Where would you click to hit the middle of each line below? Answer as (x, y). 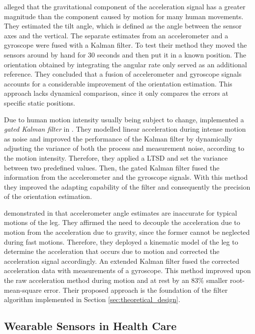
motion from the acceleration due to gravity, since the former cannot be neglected (127, 232)
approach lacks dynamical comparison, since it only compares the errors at (116, 93)
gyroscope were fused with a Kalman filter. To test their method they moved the (126, 45)
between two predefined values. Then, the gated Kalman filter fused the (112, 167)
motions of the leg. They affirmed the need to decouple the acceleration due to (122, 222)
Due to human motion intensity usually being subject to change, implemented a (124, 119)
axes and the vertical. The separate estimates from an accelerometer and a (116, 35)
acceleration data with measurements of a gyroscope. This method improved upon (127, 270)
